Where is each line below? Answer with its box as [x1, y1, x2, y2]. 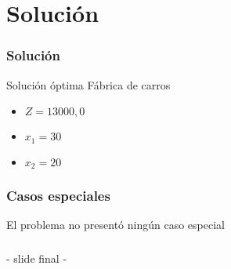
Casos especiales [6, 186, 110, 205]
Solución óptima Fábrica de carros [6, 76, 171, 93]
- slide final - [6, 249, 67, 266]
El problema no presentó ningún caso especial [6, 216, 225, 233]
